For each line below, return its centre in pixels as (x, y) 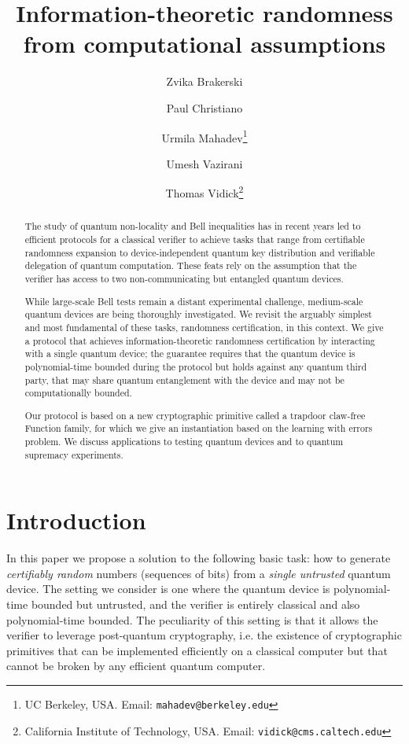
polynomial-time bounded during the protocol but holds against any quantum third (196, 366)
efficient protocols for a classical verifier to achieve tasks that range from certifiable (195, 239)
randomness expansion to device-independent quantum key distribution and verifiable (200, 252)
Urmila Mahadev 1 (204, 136)
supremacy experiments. (74, 454)
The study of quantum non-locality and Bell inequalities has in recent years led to (193, 226)
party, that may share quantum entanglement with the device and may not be (184, 379)
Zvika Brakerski (204, 81)
